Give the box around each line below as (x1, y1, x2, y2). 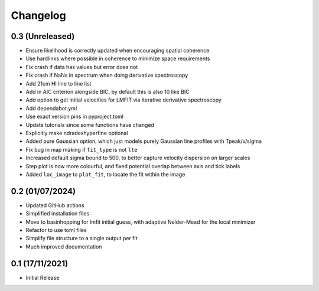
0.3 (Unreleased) (11, 31, 75, 41)
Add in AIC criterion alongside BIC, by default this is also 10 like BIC (25, 89, 190, 96)
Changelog (11, 9, 66, 22)
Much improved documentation (25, 243, 102, 250)
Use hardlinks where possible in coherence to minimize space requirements (25, 55, 210, 62)
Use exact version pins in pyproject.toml (25, 113, 124, 120)
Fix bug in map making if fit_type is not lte (25, 146, 138, 153)
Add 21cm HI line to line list (25, 80, 92, 87)
